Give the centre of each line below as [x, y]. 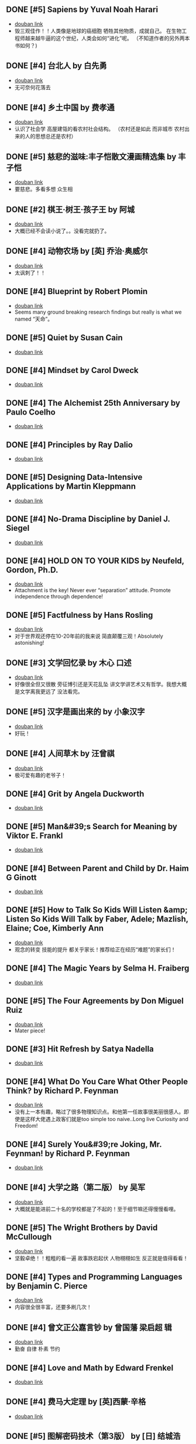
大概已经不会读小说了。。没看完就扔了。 [62, 231]
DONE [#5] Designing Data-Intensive [74, 477]
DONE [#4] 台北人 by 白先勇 [56, 66]
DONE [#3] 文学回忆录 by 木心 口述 [69, 663]
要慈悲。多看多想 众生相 [44, 189]
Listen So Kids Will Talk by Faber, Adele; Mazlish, [97, 919]
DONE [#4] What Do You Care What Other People [97, 1081]
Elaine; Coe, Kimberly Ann [55, 928]
